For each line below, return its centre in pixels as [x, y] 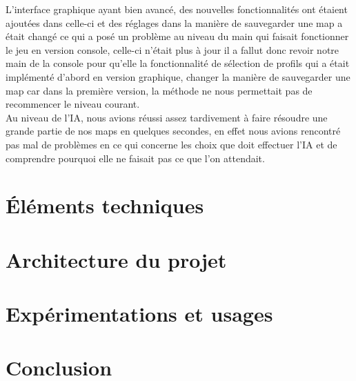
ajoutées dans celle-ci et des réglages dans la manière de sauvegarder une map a [174, 22]
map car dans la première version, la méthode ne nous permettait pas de [159, 90]
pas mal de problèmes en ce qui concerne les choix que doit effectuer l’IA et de [171, 144]
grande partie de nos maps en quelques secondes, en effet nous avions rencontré [173, 131]
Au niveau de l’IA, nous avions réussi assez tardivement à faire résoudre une [167, 117]
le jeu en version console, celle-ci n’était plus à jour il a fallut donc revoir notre [172, 49]
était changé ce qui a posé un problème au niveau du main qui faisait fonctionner [177, 36]
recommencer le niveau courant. [73, 104]
